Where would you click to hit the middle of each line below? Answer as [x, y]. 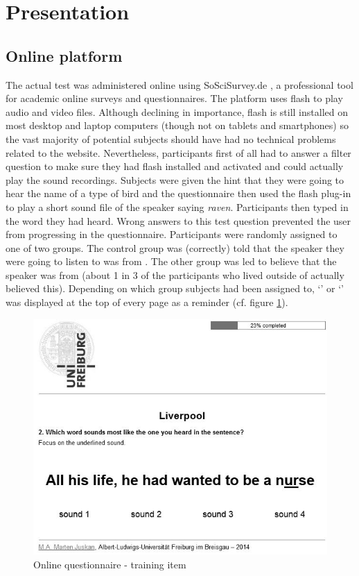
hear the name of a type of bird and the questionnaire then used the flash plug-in [178, 193]
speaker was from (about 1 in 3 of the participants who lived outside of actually [175, 274]
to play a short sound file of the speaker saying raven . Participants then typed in [177, 206]
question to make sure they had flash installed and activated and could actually [175, 166]
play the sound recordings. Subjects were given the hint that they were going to [175, 179]
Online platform [64, 55]
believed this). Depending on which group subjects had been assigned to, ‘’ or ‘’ [175, 288]
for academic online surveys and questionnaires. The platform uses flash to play [174, 98]
